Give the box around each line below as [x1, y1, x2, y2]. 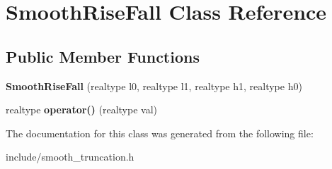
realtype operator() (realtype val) [6, 102, 158, 117]
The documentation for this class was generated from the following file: [6, 125, 314, 140]
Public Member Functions [6, 45, 200, 67]
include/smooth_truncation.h [6, 149, 134, 164]
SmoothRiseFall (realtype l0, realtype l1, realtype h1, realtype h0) [6, 78, 302, 93]
